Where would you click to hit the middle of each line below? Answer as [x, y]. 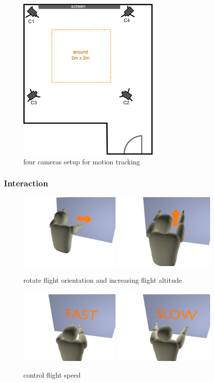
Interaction [26, 183]
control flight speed [52, 374]
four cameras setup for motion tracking [82, 161]
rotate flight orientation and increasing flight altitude [103, 280]
